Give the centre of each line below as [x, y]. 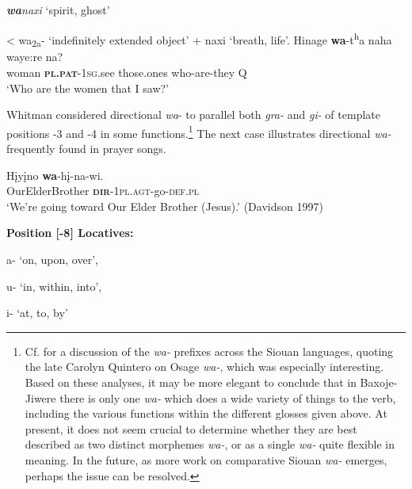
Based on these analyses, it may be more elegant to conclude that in [191, 382]
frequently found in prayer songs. [86, 148]
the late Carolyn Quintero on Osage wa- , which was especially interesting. [204, 367]
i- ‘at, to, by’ [37, 313]
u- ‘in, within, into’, [54, 286]
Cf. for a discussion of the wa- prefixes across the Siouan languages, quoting [209, 351]
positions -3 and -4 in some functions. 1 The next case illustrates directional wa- [199, 132]
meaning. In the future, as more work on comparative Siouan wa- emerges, [206, 459]
